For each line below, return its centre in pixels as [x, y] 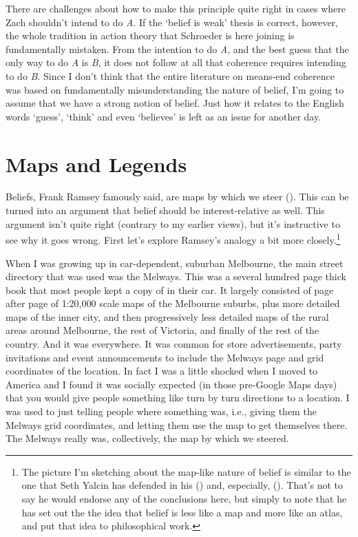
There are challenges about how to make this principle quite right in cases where [176, 8]
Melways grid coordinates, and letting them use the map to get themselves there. [177, 424]
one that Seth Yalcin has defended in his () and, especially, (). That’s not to [182, 485]
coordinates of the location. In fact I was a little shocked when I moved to [162, 371]
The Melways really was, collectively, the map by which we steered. [147, 438]
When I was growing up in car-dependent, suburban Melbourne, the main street [175, 263]
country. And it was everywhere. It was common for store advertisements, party [174, 344]
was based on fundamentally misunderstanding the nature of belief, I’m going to [175, 89]
